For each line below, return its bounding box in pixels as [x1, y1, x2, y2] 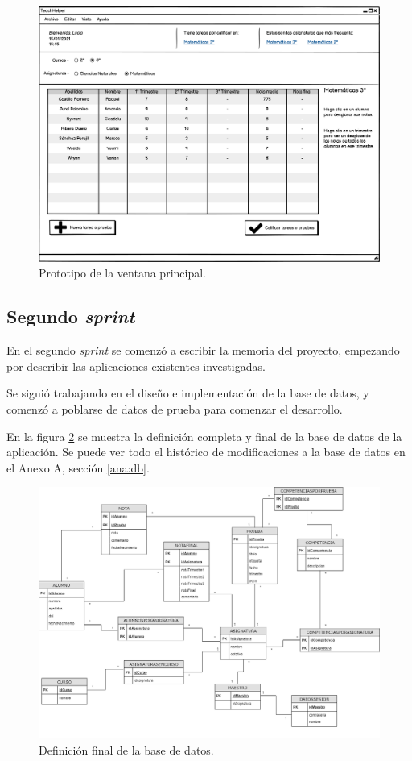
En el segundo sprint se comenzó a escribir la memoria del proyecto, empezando [6, 342, 400, 359]
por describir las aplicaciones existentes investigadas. [6, 357, 266, 374]
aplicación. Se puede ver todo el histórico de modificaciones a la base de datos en [6, 443, 406, 460]
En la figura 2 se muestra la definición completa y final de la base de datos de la [6, 427, 402, 444]
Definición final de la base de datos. [39, 741, 214, 758]
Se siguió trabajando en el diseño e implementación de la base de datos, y [6, 385, 369, 401]
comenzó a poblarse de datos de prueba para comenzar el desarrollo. [6, 400, 343, 417]
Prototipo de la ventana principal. [39, 264, 206, 281]
